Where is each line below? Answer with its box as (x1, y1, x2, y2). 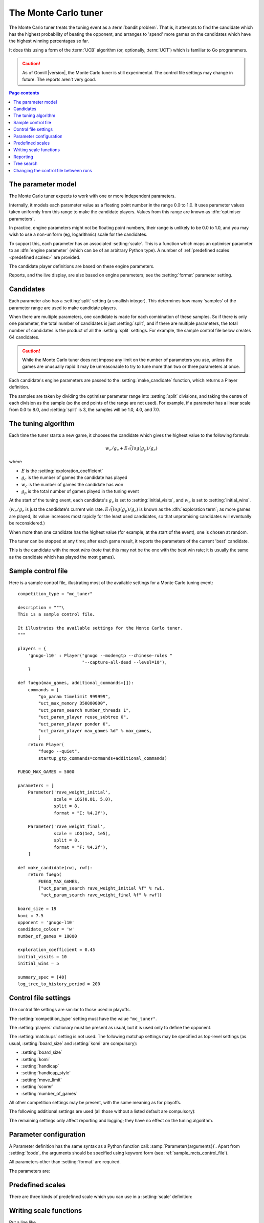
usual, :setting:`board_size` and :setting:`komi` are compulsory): (9, 1040, 137, 1046)
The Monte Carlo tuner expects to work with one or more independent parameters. (9, 193, 176, 199)
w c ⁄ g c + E (105, 446, 128, 453)
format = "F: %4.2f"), (54, 844, 109, 850)
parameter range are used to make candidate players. (9, 305, 117, 311)
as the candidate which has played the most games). (9, 554, 115, 560)
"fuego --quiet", (38, 748, 80, 754)
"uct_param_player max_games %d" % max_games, (38, 728, 152, 733)
